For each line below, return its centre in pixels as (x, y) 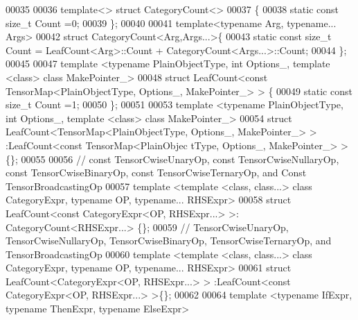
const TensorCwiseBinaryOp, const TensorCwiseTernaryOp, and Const (156, 172)
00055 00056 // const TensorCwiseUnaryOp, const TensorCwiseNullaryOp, (180, 159)
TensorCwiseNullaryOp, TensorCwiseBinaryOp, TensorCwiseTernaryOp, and (169, 241)
